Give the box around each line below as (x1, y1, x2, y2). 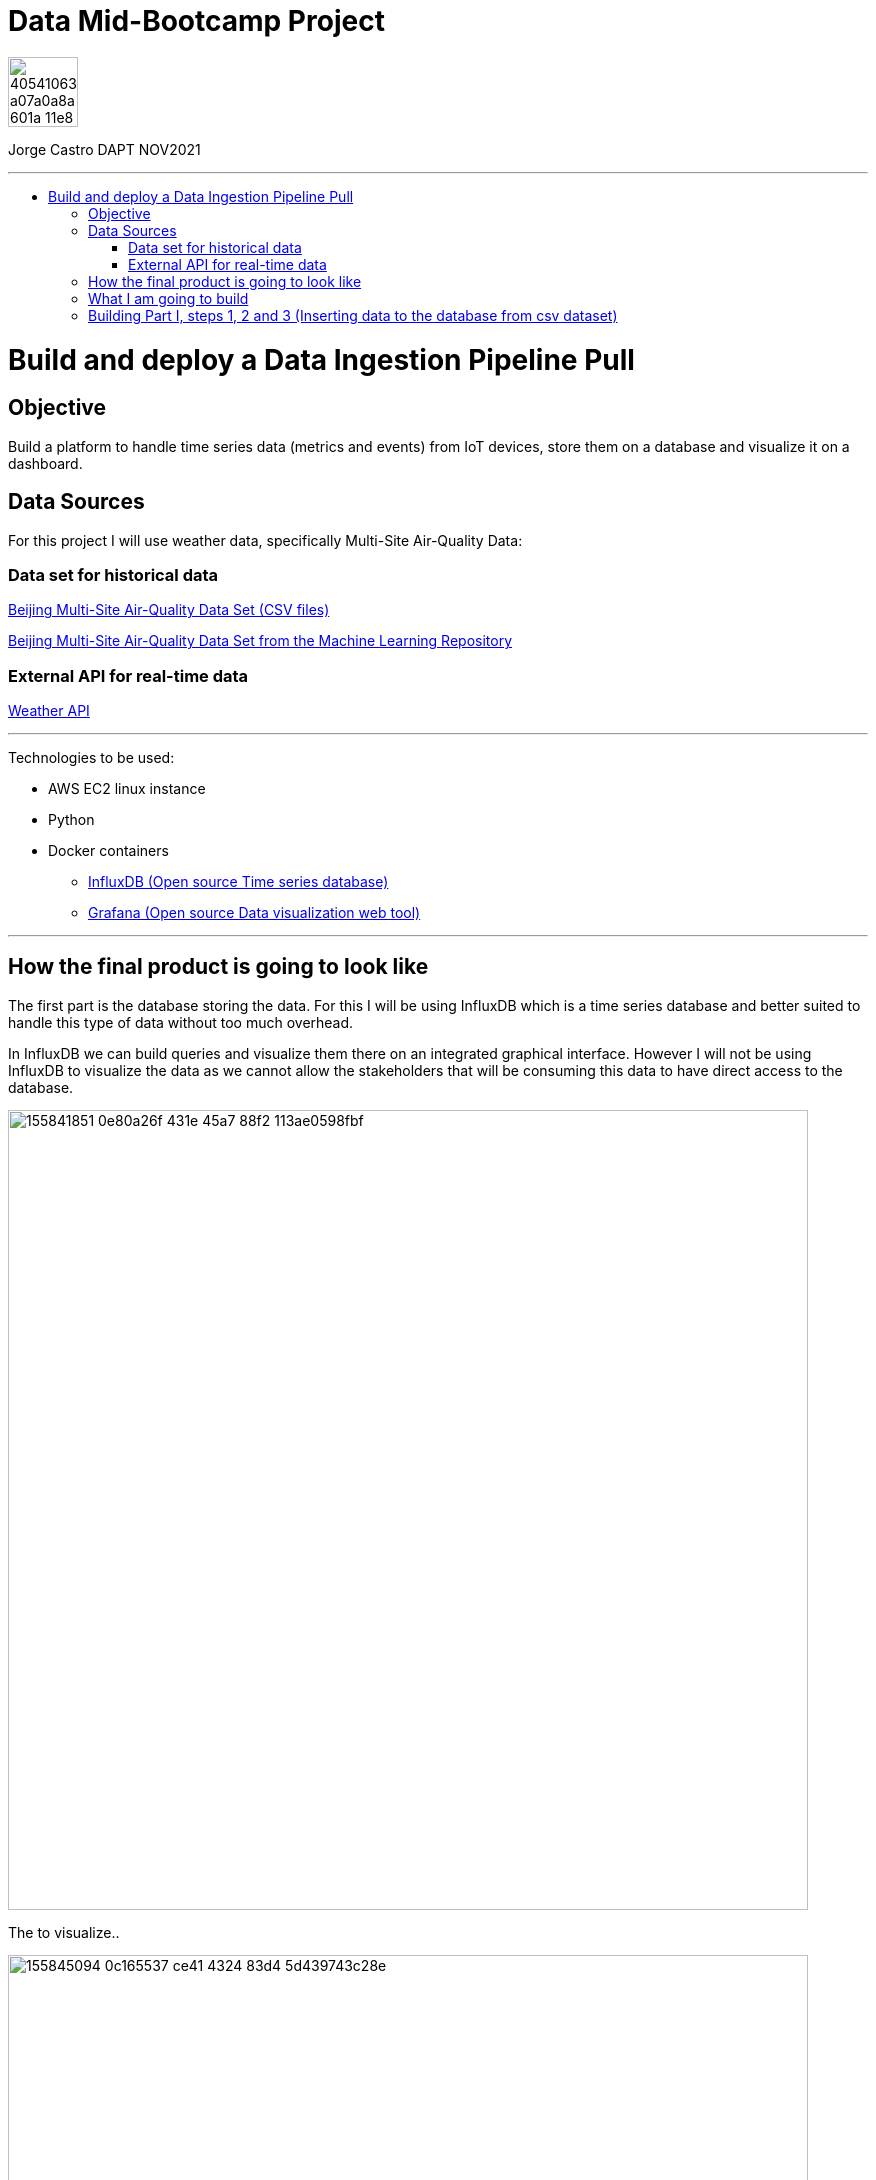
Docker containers (48, 842, 169, 860)
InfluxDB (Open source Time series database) (88, 873, 389, 891)
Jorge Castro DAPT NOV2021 (8, 140, 201, 158)
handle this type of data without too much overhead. (8, 1013, 354, 1031)
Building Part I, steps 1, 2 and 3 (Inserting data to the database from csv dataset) (88, 306, 618, 324)
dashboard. (8, 454, 83, 472)
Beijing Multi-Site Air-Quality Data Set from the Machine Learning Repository (8, 632, 513, 650)
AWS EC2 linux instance (48, 780, 206, 798)
